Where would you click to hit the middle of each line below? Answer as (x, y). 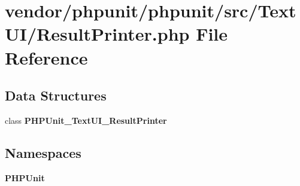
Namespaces (43, 152)
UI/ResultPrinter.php (97, 34)
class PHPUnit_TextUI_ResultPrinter (86, 120)
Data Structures (56, 95)
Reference (46, 57)
